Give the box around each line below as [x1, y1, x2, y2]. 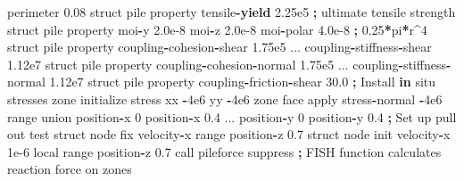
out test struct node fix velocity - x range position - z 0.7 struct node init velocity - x [7, 125, 451, 144]
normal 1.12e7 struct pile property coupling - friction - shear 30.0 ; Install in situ [7, 72, 436, 91]
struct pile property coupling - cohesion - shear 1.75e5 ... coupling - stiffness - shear [7, 37, 432, 56]
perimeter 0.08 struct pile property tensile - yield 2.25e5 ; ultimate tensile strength [7, 3, 456, 21]
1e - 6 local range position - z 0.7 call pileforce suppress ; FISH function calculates [7, 142, 442, 160]
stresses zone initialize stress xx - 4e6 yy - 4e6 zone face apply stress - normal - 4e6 [7, 89, 443, 108]
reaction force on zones [7, 160, 132, 178]
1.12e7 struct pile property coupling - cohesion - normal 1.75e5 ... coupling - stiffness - [7, 54, 452, 73]
